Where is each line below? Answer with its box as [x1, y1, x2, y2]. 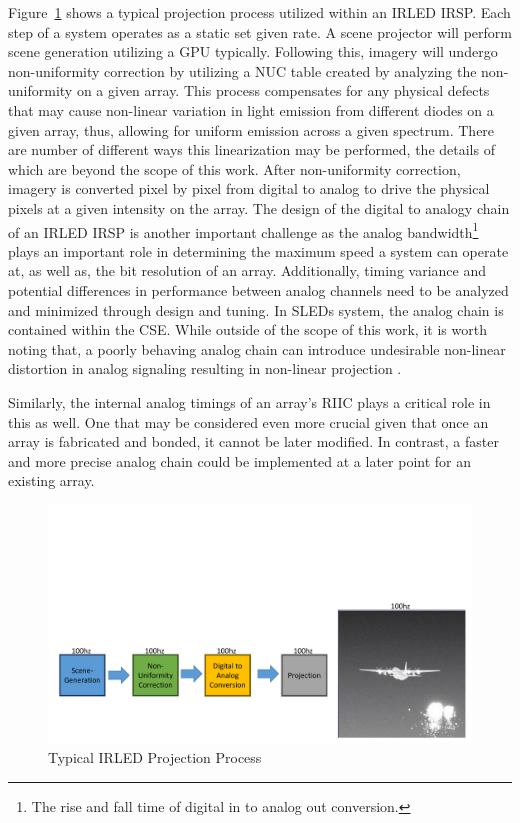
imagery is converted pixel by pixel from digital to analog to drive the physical [8, 178, 490, 199]
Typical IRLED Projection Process [48, 747, 262, 767]
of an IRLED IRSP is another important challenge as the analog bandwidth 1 [8, 218, 479, 242]
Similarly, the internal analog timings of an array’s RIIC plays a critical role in [8, 391, 491, 412]
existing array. [8, 470, 95, 491]
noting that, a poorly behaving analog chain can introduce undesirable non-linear [8, 338, 506, 359]
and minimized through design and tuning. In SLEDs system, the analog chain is [8, 299, 504, 320]
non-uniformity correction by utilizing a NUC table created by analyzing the [8, 60, 477, 81]
